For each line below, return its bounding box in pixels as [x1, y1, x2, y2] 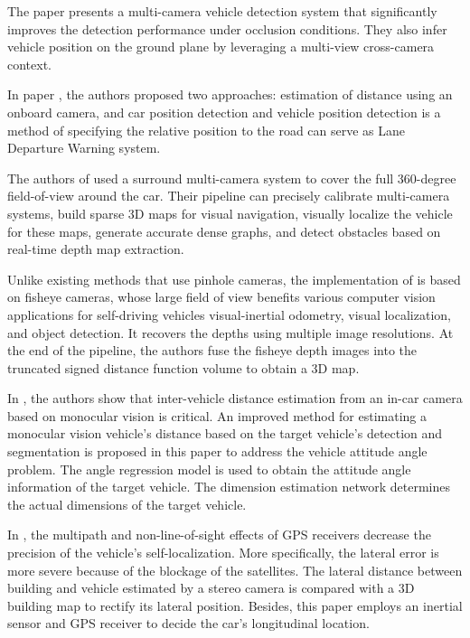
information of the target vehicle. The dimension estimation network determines [7, 477, 450, 496]
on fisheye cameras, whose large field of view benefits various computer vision [7, 287, 436, 306]
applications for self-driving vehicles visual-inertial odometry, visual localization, [7, 305, 451, 324]
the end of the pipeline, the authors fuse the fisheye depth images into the [7, 341, 418, 360]
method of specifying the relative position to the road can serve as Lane [7, 120, 406, 139]
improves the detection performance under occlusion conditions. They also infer [7, 19, 447, 38]
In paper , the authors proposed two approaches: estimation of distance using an [7, 85, 453, 104]
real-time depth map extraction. [7, 239, 184, 258]
